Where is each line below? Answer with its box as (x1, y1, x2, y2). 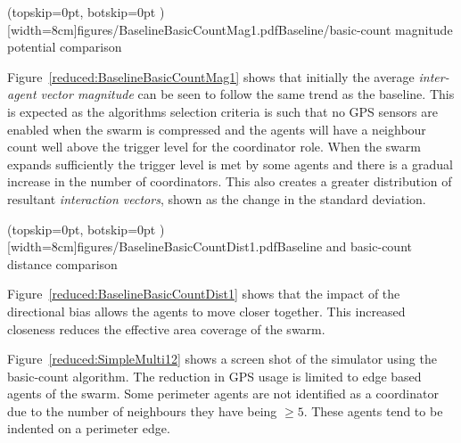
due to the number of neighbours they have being (7, 401, 277, 420)
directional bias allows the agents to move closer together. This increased (7, 301, 406, 320)
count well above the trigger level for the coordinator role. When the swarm (7, 137, 421, 156)
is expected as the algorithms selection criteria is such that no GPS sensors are (7, 102, 438, 120)
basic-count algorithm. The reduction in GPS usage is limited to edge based (7, 366, 422, 385)
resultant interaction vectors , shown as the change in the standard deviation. (7, 189, 426, 208)
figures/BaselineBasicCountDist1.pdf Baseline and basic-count (77, 237, 412, 256)
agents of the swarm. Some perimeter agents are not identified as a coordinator (7, 384, 439, 403)
